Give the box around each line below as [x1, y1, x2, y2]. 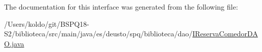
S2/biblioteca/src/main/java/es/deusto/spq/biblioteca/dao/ [4, 28, 193, 39]
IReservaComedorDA [192, 28, 258, 39]
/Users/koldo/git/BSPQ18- [4, 18, 90, 29]
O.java [4, 38, 24, 48]
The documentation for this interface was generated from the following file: [4, 2, 238, 12]
